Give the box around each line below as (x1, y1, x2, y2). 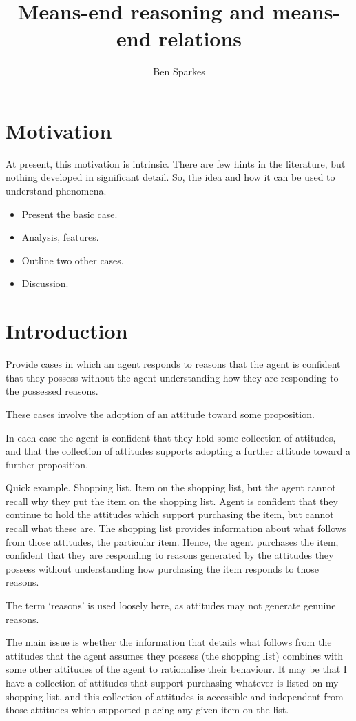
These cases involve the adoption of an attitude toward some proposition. (6, 406, 315, 421)
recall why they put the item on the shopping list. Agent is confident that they (6, 493, 338, 508)
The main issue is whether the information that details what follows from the (6, 635, 332, 649)
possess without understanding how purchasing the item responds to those (6, 561, 320, 575)
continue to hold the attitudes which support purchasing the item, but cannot (6, 507, 334, 522)
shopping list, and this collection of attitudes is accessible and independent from (6, 689, 344, 703)
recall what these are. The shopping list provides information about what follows (6, 521, 346, 535)
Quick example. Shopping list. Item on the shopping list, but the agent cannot (6, 480, 336, 495)
